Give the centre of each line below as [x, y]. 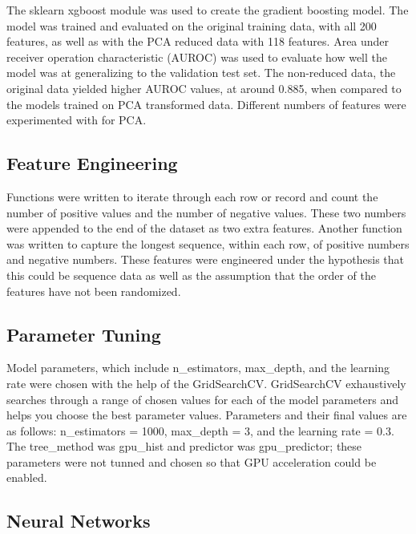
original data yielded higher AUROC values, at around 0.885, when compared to [204, 88]
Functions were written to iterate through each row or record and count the [192, 196]
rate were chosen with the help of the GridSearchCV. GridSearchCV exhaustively [206, 383]
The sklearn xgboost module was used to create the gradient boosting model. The [208, 10]
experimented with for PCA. [77, 120]
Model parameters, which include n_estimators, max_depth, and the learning [198, 368]
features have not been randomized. [94, 291]
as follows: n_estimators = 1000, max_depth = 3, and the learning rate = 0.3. [200, 430]
